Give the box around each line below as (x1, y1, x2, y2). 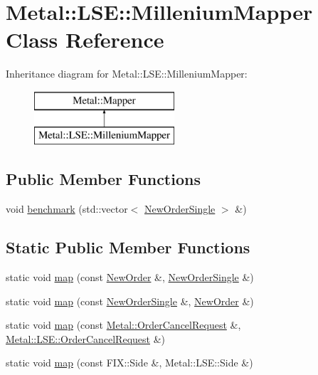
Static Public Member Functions (6, 236, 250, 258)
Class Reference (6, 25, 164, 54)
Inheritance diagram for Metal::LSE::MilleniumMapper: (6, 66, 248, 81)
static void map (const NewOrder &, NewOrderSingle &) (6, 270, 254, 285)
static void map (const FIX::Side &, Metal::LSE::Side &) (6, 355, 253, 370)
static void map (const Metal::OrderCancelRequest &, (6, 317, 241, 332)
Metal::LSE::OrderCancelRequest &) (6, 331, 165, 346)
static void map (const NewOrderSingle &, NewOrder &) (6, 293, 254, 308)
